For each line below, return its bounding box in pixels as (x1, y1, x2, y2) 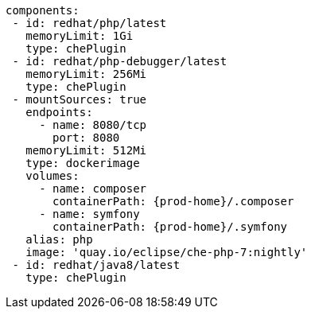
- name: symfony (39, 208, 140, 220)
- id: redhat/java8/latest (12, 259, 181, 271)
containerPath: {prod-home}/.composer (52, 195, 294, 208)
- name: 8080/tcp (39, 119, 147, 131)
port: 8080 (52, 131, 120, 144)
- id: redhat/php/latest (12, 17, 167, 29)
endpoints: (25, 106, 93, 119)
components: (6, 4, 80, 17)
